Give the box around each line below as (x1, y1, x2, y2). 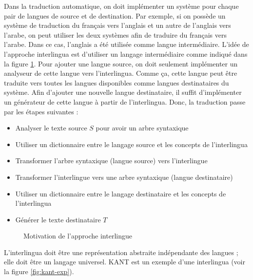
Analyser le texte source (15, 123, 87, 133)
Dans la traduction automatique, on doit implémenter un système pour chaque (4, 1, 239, 11)
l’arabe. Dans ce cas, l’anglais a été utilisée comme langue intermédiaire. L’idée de (4, 39, 249, 49)
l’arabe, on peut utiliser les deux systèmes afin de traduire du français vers (4, 29, 227, 40)
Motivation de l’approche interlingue (23, 231, 132, 241)
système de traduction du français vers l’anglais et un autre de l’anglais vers (4, 20, 231, 30)
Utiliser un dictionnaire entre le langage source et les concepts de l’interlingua (15, 139, 248, 149)
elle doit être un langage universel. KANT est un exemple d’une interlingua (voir (4, 257, 245, 267)
